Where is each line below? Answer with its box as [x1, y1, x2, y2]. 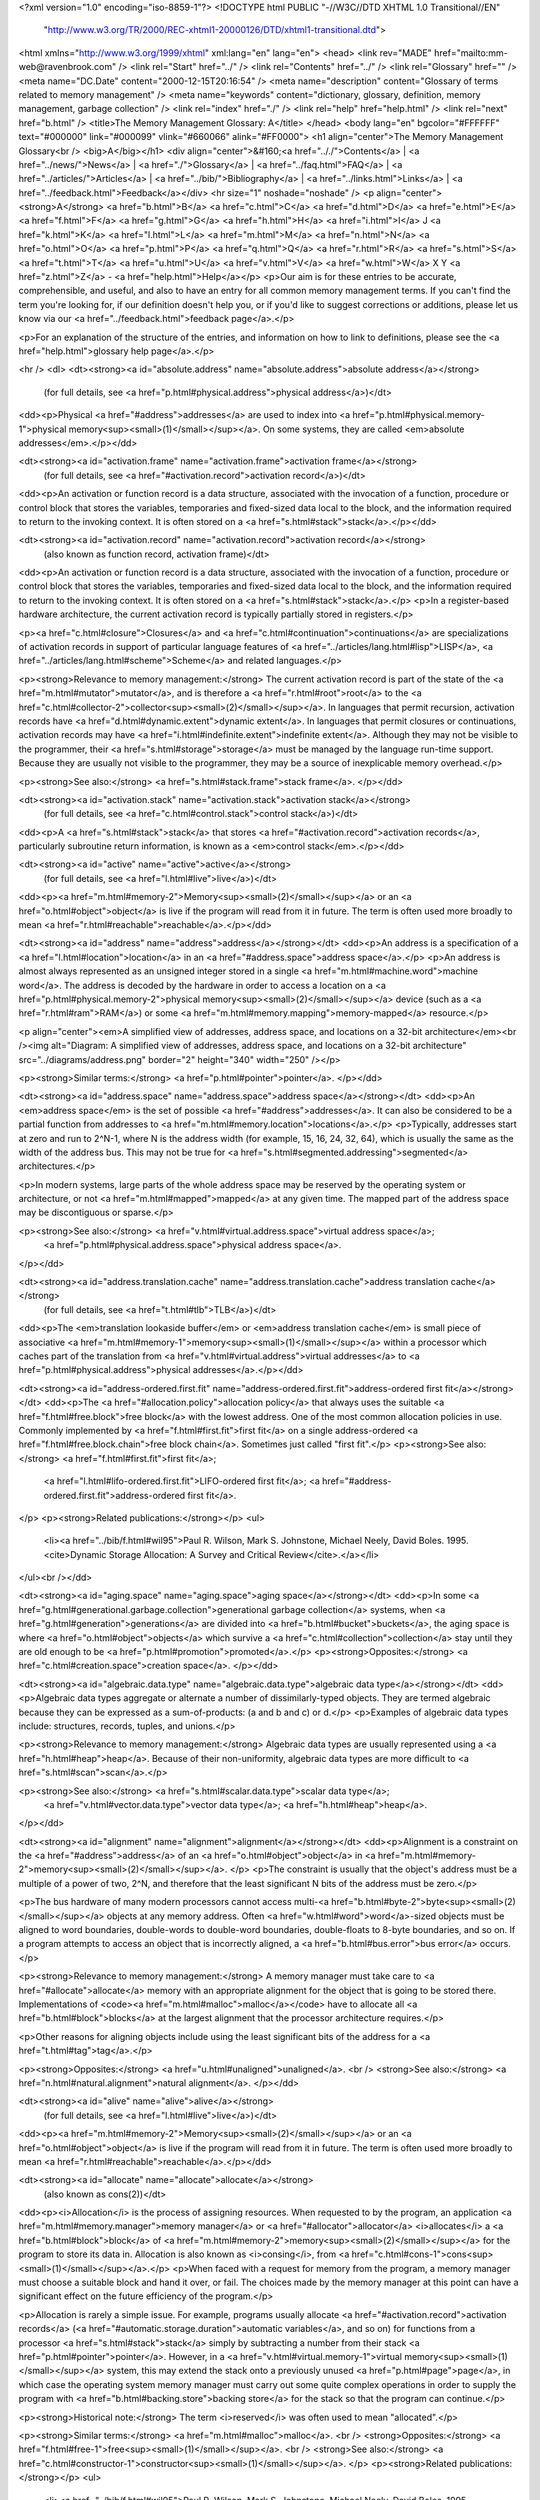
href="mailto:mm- [433, 46, 509, 59]
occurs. [479, 1938, 512, 1950]
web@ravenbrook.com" [18, 61, 117, 73]
